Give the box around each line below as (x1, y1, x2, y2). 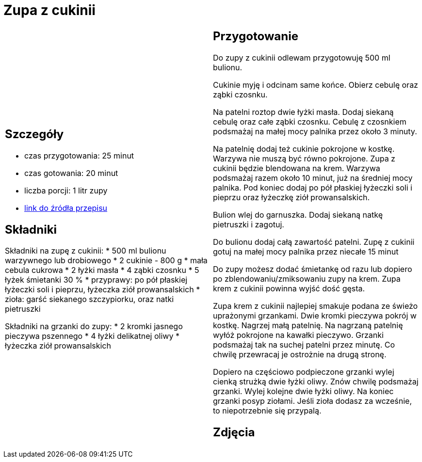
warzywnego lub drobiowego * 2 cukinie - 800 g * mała (5, 255, 208, 266)
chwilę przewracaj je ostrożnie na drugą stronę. (213, 349, 387, 359)
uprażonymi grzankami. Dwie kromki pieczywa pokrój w (213, 310, 417, 320)
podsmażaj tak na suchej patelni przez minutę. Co (213, 339, 395, 350)
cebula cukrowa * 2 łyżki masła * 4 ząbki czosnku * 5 (5, 265, 199, 275)
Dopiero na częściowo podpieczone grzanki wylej (213, 366, 394, 377)
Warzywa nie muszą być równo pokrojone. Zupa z (213, 153, 395, 163)
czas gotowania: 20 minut (24, 168, 118, 178)
